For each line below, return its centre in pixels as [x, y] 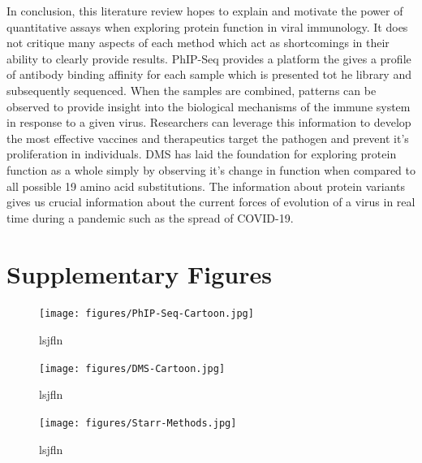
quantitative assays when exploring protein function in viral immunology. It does [207, 26]
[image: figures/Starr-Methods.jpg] [138, 423]
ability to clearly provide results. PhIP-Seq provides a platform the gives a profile [209, 58]
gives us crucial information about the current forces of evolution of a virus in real [211, 202]
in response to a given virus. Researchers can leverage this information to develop [209, 122]
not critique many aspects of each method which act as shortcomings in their [198, 43]
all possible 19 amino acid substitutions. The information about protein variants [206, 186]
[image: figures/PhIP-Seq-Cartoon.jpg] [146, 314]
